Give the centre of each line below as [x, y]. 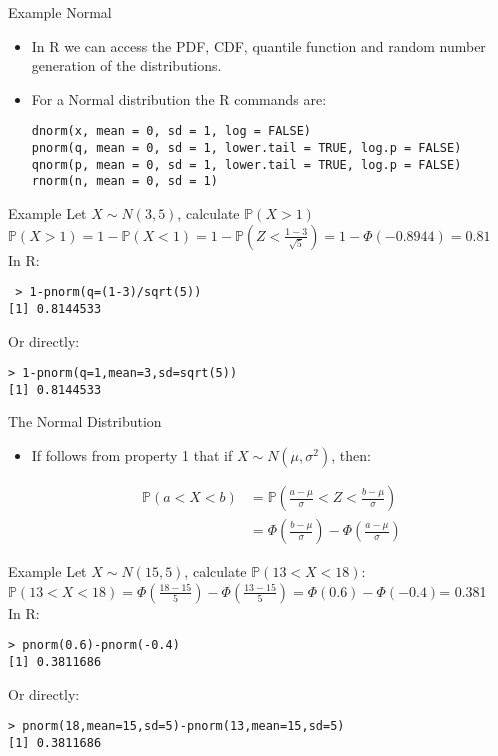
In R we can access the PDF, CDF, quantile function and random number [258, 45]
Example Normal [60, 12]
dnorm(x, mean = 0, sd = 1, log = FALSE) [171, 131]
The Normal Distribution [85, 421]
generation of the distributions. [126, 65]
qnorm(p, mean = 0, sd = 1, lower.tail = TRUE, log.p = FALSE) [246, 164]
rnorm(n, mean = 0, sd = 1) [124, 181]
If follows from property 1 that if [132, 455]
